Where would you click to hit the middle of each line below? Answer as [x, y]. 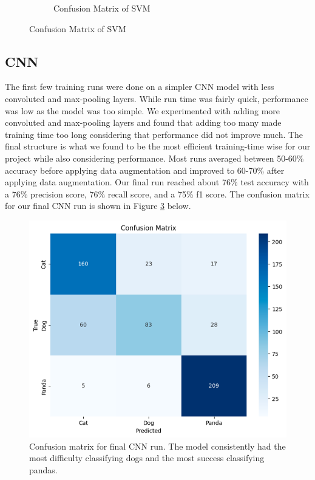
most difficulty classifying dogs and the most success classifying [147, 458]
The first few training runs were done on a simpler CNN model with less [140, 87]
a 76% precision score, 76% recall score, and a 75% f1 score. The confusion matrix [157, 194]
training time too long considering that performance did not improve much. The [154, 134]
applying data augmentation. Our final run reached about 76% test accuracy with [157, 182]
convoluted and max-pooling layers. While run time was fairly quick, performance [157, 98]
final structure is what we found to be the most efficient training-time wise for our [158, 146]
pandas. [43, 469]
